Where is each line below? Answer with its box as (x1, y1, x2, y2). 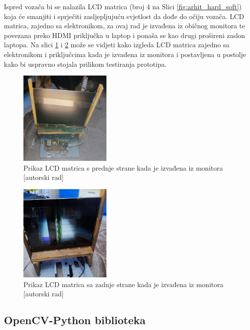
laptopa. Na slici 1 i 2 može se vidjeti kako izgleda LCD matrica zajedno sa (4, 39, 229, 50)
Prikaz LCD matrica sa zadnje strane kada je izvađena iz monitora (23, 279, 224, 289)
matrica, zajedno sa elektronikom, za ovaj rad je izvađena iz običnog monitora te (4, 20, 245, 31)
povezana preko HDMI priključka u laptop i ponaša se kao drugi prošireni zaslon (4, 30, 245, 40)
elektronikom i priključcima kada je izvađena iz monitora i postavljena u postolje (4, 49, 246, 59)
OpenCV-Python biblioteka (4, 312, 146, 328)
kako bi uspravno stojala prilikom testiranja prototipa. (4, 58, 167, 69)
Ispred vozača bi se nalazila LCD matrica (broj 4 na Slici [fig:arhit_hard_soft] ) (4, 1, 242, 11)
